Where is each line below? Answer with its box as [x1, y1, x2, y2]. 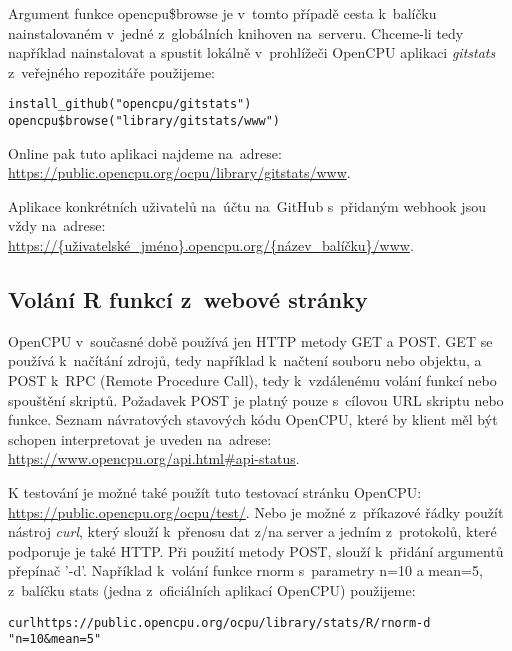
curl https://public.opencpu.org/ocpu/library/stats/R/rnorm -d [8, 615, 431, 630]
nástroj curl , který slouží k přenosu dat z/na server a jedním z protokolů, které [8, 521, 497, 542]
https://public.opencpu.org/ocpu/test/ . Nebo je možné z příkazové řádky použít [8, 501, 504, 522]
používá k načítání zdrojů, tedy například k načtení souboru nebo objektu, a [8, 350, 482, 371]
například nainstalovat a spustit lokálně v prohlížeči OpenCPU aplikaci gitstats [8, 42, 496, 63]
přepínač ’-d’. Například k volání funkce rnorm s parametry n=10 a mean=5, [8, 560, 483, 581]
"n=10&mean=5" [8, 632, 102, 647]
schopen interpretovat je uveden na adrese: [8, 428, 272, 449]
